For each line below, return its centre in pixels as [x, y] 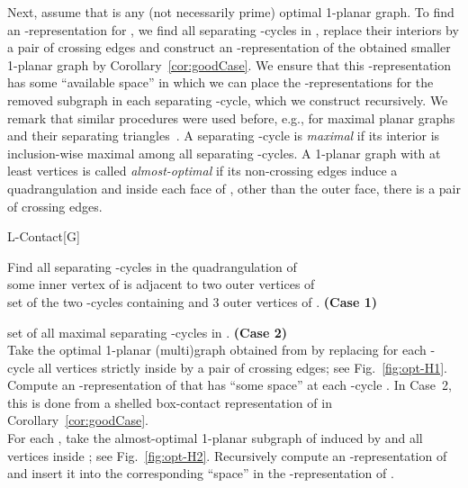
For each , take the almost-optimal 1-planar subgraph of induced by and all [215, 438]
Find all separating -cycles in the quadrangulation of [152, 266]
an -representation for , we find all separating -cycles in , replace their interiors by [233, 29]
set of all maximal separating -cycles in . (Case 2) [147, 332]
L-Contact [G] [44, 236]
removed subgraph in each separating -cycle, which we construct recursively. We [228, 99]
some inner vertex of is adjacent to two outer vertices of [161, 284]
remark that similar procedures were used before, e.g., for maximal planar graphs [231, 117]
